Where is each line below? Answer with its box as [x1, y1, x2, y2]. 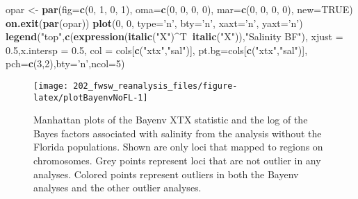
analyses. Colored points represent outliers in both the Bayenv [33, 166, 299, 181]
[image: [33, 80, 69, 91]
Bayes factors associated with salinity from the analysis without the [33, 126, 322, 140]
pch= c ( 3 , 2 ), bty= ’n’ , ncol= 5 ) [6, 56, 125, 71]
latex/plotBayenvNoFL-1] [33, 92, 148, 103]
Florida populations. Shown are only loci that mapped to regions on [33, 139, 323, 154]
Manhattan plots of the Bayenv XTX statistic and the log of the [33, 112, 308, 127]
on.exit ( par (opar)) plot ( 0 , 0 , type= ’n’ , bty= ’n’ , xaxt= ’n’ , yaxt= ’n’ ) [6, 15, 303, 30]
